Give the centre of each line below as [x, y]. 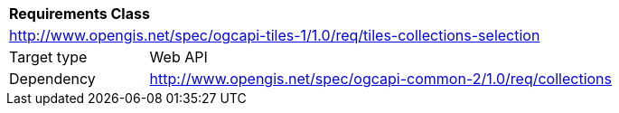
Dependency [52, 79]
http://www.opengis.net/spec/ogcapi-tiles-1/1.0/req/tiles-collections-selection [275, 35]
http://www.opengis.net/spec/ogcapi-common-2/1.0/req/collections [380, 79]
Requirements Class [80, 14]
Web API [178, 57]
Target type [48, 57]
